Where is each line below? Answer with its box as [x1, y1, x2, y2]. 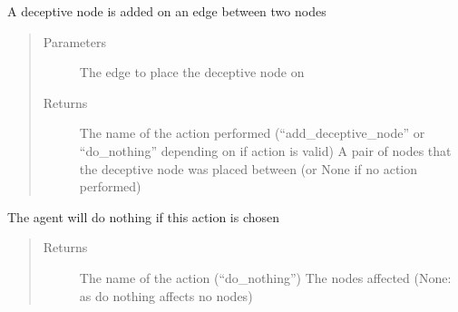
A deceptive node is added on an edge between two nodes [7, 2, 326, 20]
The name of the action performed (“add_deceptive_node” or [79, 123, 425, 142]
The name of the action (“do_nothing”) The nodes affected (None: [79, 268, 452, 287]
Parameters [43, 32, 106, 51]
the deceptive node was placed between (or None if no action [79, 159, 418, 178]
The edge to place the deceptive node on [79, 63, 305, 82]
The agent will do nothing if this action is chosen [7, 207, 280, 226]
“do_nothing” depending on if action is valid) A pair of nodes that [79, 141, 452, 160]
